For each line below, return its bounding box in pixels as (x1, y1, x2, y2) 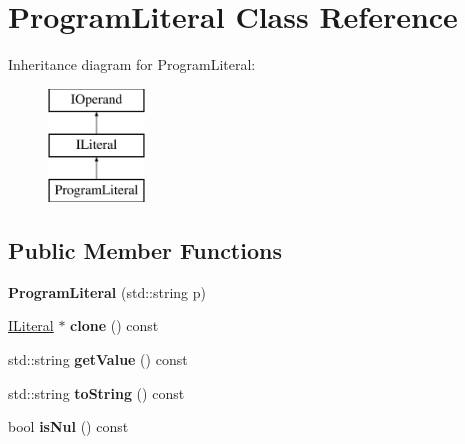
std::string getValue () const (8, 349, 188, 370)
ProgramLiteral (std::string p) (8, 281, 206, 302)
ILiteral (8, 315, 54, 336)
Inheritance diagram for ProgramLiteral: (8, 54, 256, 75)
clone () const (70, 315, 159, 336)
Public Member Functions (8, 235, 282, 266)
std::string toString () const (8, 382, 185, 403)
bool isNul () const (8, 416, 129, 437)
